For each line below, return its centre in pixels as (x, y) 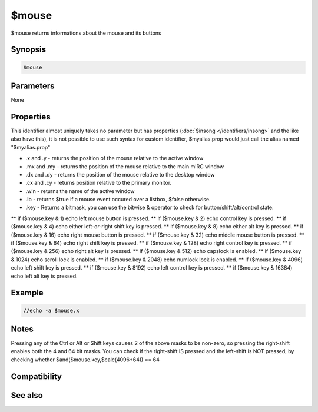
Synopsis (29, 50)
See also (27, 395)
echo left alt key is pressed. (44, 276)
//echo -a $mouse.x (51, 310)
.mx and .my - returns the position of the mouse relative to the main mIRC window (125, 166)
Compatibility (36, 376)
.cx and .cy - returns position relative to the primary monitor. (99, 183)
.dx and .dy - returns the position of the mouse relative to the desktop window (120, 174)
